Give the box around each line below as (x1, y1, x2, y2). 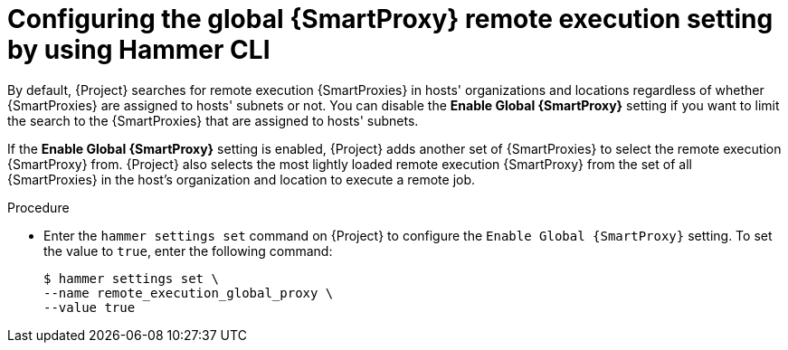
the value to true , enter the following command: (43, 242, 333, 259)
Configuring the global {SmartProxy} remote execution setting (7, 4, 774, 34)
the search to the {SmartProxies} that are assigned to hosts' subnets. (7, 112, 419, 128)
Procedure (7, 199, 70, 215)
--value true (43, 299, 136, 315)
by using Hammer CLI (7, 34, 271, 65)
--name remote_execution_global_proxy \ (43, 285, 334, 300)
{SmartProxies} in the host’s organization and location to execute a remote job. (7, 171, 476, 187)
